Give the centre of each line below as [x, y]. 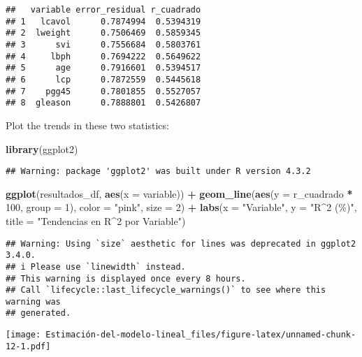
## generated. [38, 313]
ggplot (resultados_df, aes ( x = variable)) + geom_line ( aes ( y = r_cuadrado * [179, 193]
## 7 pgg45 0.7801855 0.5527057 [103, 91]
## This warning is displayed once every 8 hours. [126, 278]
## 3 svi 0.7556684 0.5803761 [103, 44]
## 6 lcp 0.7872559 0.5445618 [103, 79]
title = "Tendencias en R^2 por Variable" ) [96, 220]
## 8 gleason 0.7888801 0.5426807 [103, 103]
